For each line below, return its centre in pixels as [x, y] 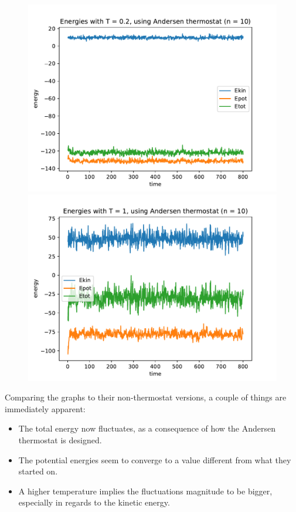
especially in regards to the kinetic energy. [94, 502]
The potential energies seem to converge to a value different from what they [155, 459]
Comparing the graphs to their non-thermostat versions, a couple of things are [146, 397]
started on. [38, 471]
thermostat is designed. [60, 439]
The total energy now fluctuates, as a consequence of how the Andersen [147, 428]
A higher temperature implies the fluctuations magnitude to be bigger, [145, 491]
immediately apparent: [45, 408]
